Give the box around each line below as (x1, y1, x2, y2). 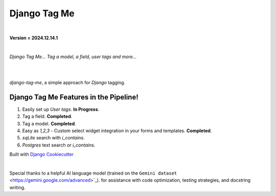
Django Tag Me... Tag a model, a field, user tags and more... (9, 54, 137, 60)
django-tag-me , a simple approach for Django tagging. (9, 79, 125, 85)
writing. (9, 184, 26, 190)
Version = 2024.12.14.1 (9, 35, 58, 41)
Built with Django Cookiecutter (9, 151, 74, 158)
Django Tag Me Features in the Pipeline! (9, 92, 139, 102)
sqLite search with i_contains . (22, 135, 85, 141)
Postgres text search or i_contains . (22, 142, 96, 148)
